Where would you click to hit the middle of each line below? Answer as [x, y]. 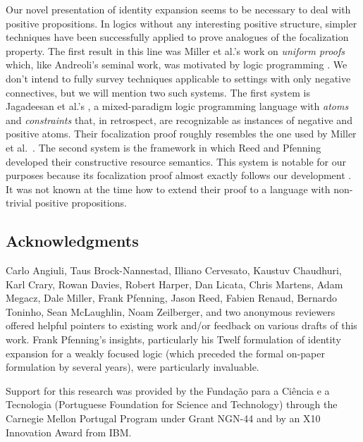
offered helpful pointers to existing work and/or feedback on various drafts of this [181, 325]
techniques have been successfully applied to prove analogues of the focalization [177, 37]
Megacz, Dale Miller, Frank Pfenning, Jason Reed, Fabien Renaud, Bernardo [172, 298]
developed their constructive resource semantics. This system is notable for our [176, 161]
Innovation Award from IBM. [69, 432]
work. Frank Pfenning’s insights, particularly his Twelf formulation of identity [173, 339]
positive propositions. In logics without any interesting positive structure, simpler [181, 23]
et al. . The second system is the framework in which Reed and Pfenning [164, 147]
